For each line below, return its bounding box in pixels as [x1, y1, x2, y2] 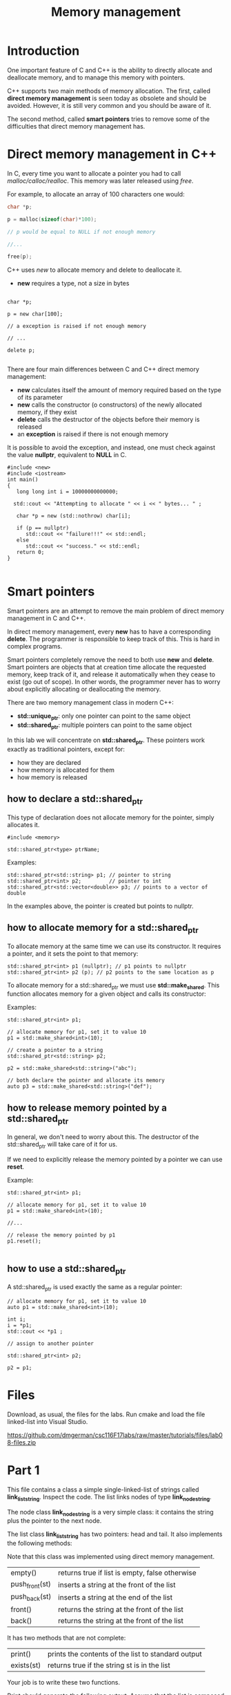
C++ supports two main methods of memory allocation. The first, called [7, 86, 211, 95]
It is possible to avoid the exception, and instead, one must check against [7, 443, 216, 452]
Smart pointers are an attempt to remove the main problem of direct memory [7, 606, 225, 615]
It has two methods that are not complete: [7, 1633, 126, 1642]
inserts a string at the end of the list [58, 1593, 173, 1602]
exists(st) [10, 1660, 41, 1670]
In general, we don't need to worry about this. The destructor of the [7, 1133, 199, 1141]
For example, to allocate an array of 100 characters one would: [7, 189, 185, 198]
